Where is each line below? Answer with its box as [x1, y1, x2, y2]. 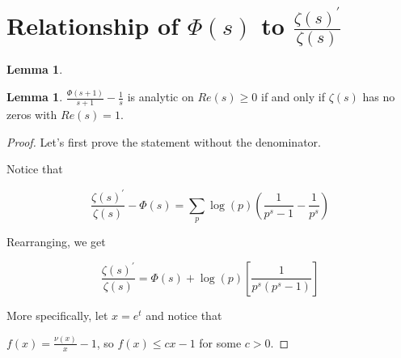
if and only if [260, 88, 325, 105]
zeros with [6, 106, 57, 123]
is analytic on [127, 88, 194, 105]
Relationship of [6, 8, 179, 41]
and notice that [146, 306, 222, 323]
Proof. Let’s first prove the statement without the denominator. [6, 133, 321, 150]
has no [362, 88, 395, 105]
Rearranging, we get [6, 233, 106, 250]
